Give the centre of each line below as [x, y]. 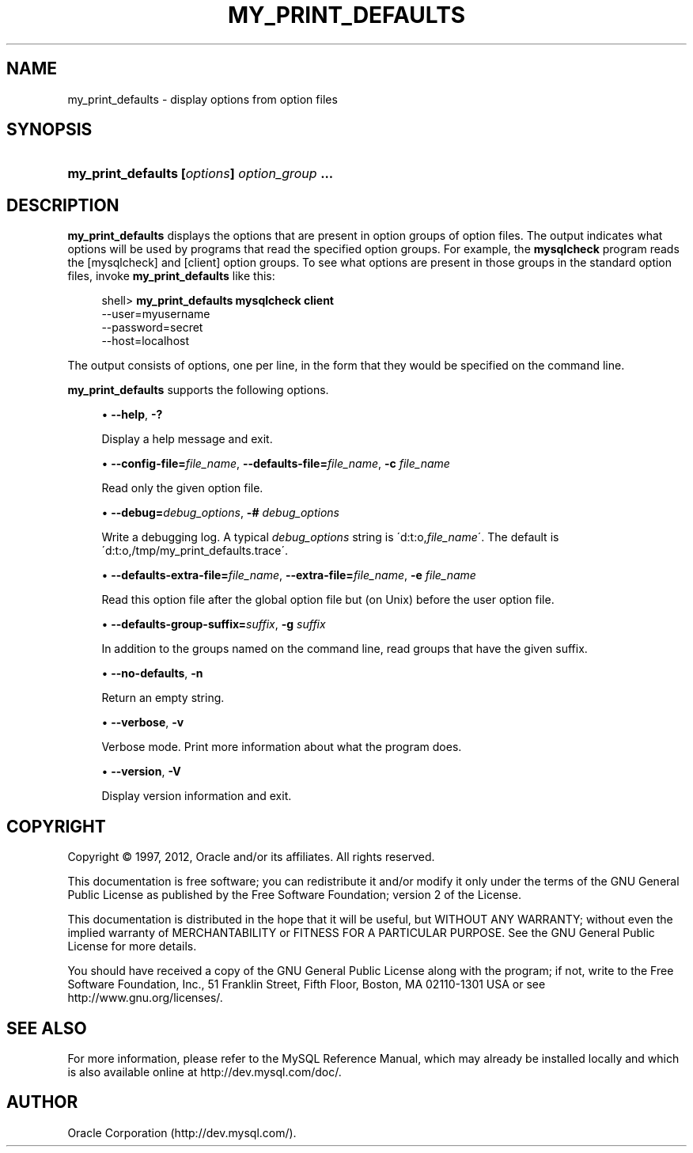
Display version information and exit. [197, 796]
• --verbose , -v [143, 723]
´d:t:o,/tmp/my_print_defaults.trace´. [195, 551]
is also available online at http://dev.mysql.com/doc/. [204, 1071]
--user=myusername [156, 314]
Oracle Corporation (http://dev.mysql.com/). [182, 1132]
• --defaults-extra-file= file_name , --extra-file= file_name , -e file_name [289, 575]
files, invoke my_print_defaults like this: [171, 276]
